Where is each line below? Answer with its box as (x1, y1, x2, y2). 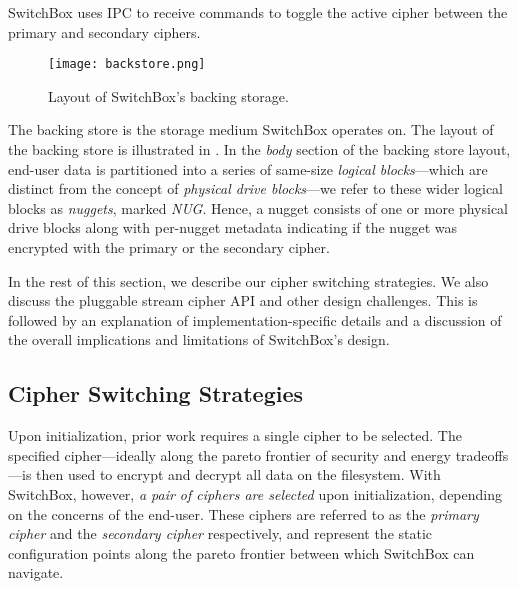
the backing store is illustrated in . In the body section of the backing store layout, (8, 139, 511, 160)
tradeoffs (455, 444, 509, 465)
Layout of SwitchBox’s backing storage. (48, 85, 289, 106)
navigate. (8, 562, 64, 583)
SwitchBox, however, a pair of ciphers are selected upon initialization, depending (8, 483, 503, 504)
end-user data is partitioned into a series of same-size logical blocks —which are (8, 158, 488, 179)
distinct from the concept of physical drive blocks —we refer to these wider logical (8, 178, 503, 199)
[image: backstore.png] (48, 57, 206, 72)
